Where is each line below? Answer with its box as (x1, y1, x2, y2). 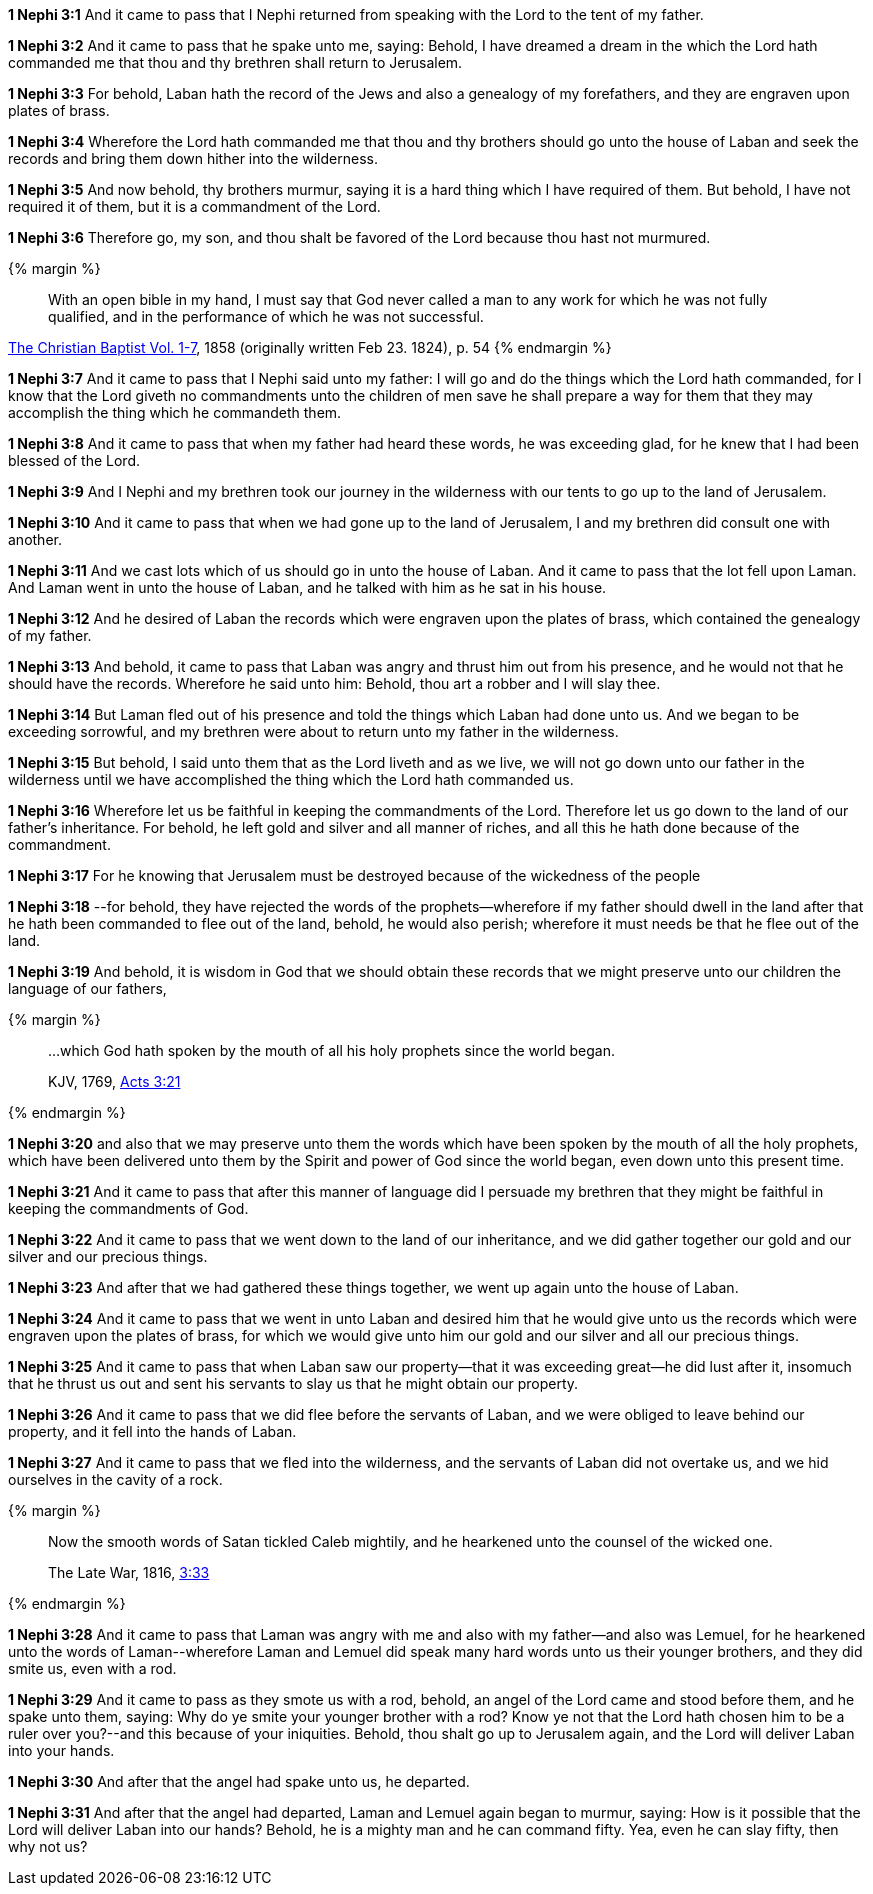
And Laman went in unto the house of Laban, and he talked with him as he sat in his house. (8, 579, 607, 596)
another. (8, 531, 62, 548)
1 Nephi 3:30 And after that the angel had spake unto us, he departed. (8, 1773, 470, 1790)
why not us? (8, 1838, 88, 1855)
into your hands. (8, 1742, 115, 1759)
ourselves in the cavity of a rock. (8, 1471, 223, 1488)
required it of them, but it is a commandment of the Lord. (8, 198, 381, 215)
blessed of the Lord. (8, 452, 141, 469)
